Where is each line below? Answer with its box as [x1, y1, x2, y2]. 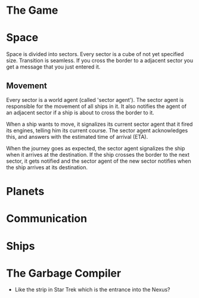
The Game [6, 4, 58, 17]
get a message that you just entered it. [6, 63, 101, 70]
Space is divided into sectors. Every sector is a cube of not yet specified [6, 51, 184, 58]
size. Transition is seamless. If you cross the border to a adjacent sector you [6, 57, 194, 64]
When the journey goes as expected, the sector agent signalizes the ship [6, 144, 185, 152]
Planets [6, 185, 45, 198]
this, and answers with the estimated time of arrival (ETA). [6, 133, 148, 140]
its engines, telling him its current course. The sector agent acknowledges [6, 126, 188, 134]
